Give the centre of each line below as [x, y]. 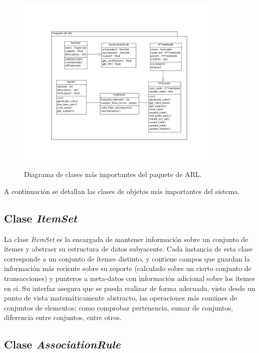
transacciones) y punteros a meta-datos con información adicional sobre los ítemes [129, 278]
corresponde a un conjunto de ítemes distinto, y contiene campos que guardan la [127, 258]
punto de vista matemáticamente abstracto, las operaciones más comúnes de [121, 298]
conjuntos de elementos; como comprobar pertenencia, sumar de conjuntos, [119, 307]
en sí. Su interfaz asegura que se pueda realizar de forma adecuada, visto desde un [130, 288]
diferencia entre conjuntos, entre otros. [63, 317]
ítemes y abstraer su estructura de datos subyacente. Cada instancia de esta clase [129, 249]
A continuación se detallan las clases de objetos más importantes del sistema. [122, 191]
